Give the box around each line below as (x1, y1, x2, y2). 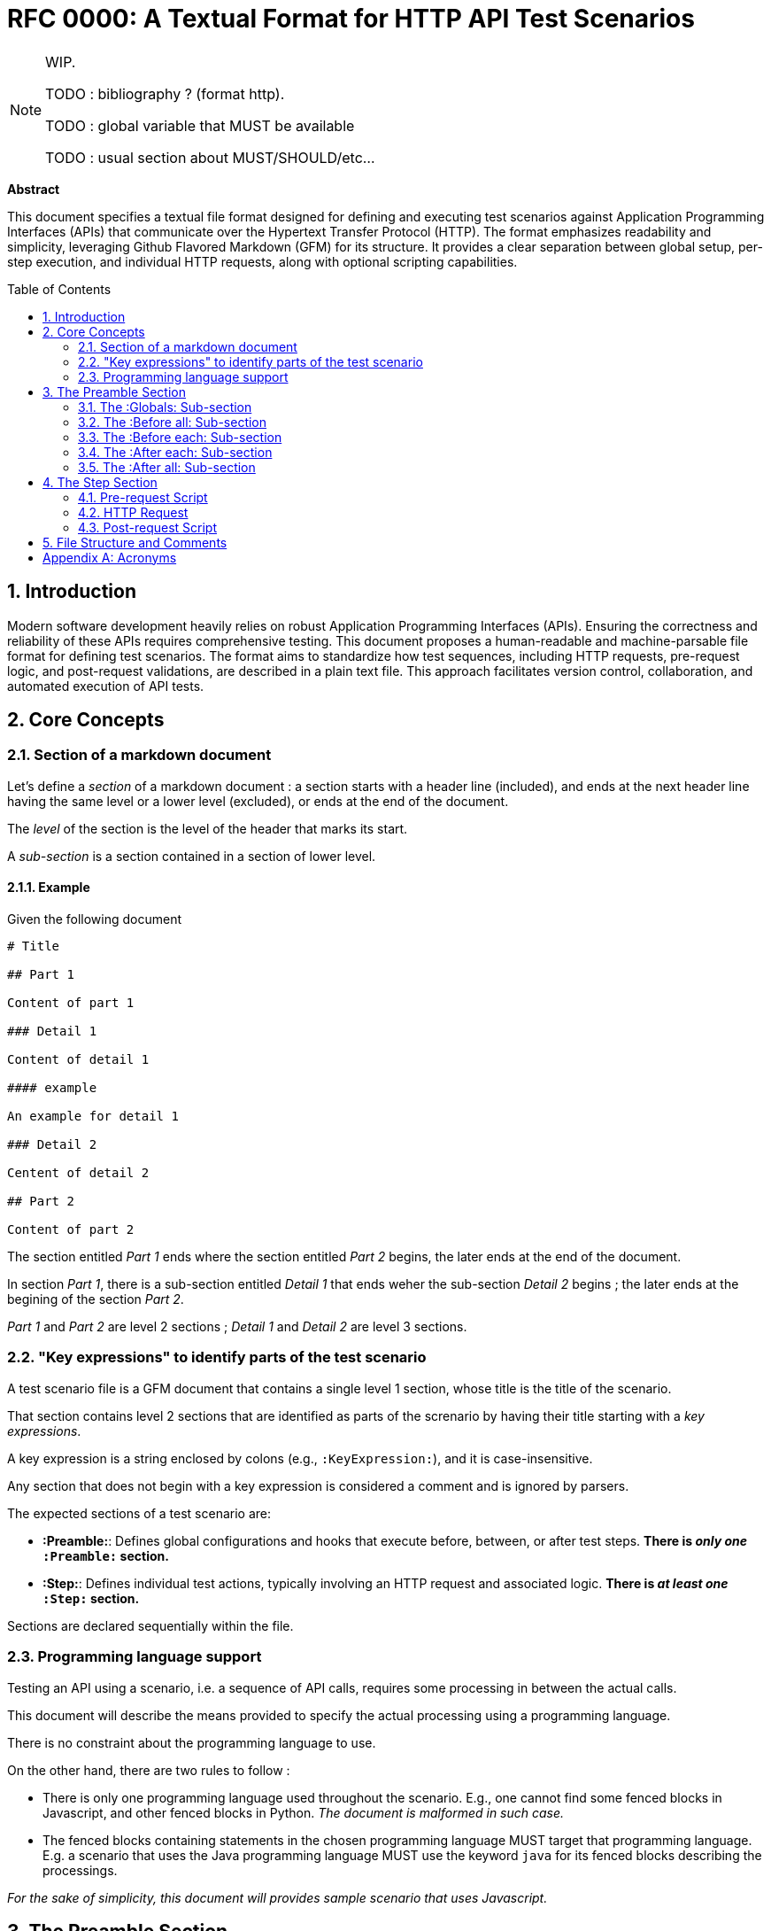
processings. (42, 1862, 118, 1878)
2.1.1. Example (7, 880, 90, 896)
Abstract (7, 181, 60, 197)
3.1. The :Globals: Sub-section (78, 399, 252, 415)
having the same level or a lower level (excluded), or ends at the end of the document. (7, 793, 509, 809)
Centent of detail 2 (7, 1166, 150, 1181)
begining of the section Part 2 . (7, 1291, 184, 1307)
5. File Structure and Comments (42, 534, 227, 550)
